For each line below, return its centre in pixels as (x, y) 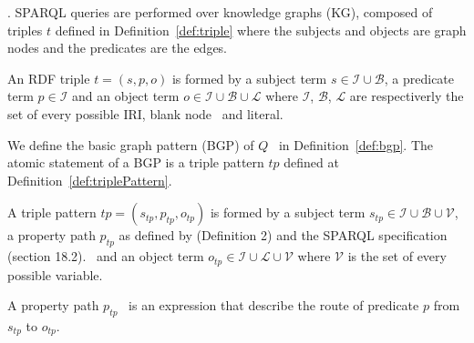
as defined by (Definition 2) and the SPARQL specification (283, 235)
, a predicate (419, 78)
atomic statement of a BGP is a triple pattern (136, 162)
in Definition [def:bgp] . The (355, 144)
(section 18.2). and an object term (106, 256)
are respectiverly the (407, 96)
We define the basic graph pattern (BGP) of (131, 144)
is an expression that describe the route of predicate (274, 305)
